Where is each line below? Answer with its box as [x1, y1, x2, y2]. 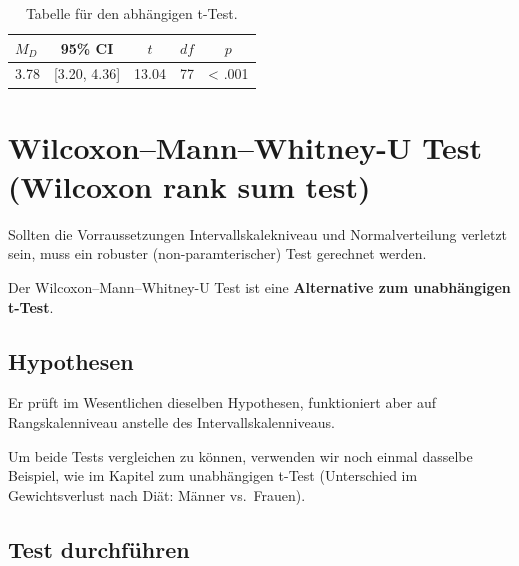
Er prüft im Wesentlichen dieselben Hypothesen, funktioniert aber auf [8, 392, 437, 413]
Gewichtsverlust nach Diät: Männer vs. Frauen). [8, 484, 306, 505]
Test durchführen [8, 533, 190, 564]
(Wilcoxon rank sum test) [8, 165, 371, 206]
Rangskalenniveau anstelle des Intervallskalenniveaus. [8, 412, 335, 433]
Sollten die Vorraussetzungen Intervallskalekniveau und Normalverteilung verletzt [8, 223, 508, 244]
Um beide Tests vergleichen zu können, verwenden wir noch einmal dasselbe [8, 445, 473, 466]
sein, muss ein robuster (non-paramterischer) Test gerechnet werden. [8, 243, 427, 264]
